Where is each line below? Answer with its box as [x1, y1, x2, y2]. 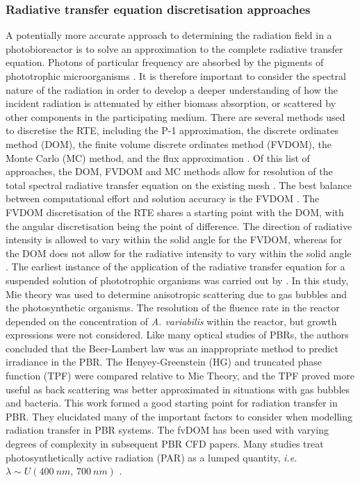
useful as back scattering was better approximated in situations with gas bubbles [6, 382, 350, 396]
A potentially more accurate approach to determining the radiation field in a [6, 28, 332, 42]
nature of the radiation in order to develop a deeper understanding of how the [6, 82, 338, 97]
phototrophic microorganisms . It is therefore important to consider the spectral [6, 69, 346, 83]
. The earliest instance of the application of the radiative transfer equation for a [6, 259, 345, 274]
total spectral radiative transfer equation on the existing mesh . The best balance [6, 177, 352, 192]
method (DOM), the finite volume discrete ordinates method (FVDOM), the [6, 136, 332, 151]
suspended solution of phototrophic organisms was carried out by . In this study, [6, 272, 349, 287]
